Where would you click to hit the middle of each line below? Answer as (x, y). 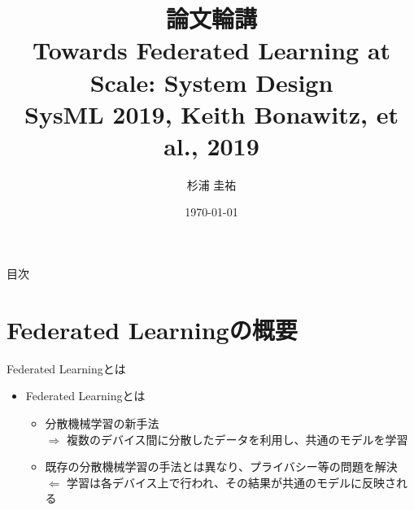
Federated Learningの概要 (152, 329)
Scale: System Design (211, 82)
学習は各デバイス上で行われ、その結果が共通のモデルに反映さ (231, 482)
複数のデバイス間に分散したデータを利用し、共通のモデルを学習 (237, 439)
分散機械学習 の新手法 (102, 423)
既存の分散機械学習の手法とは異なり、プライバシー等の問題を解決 (221, 466)
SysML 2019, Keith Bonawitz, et (211, 113)
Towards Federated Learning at (211, 50)
